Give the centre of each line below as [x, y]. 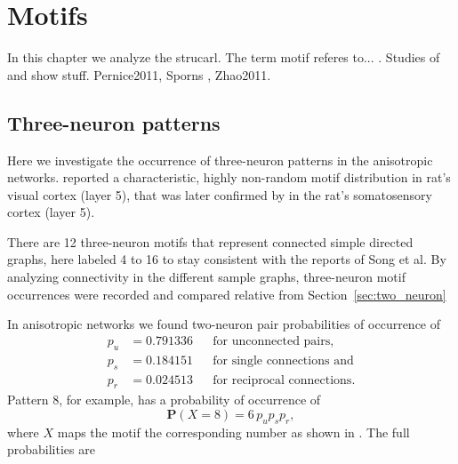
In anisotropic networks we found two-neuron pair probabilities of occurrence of [224, 324]
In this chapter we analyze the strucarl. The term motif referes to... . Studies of [224, 57]
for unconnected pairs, [273, 341]
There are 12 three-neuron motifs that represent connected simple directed [210, 241]
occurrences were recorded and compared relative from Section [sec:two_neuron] [227, 294]
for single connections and [283, 360]
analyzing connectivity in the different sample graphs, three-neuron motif [206, 277]
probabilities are [51, 449]
